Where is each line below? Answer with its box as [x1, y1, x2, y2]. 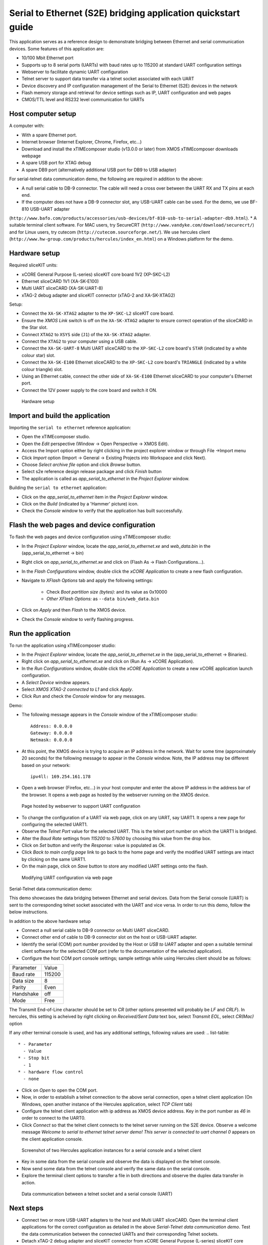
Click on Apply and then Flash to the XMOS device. [21, 607, 127, 613]
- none [23, 1076, 39, 1082]
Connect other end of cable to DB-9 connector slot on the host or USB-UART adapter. [21, 934, 198, 940]
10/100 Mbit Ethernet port [21, 55, 74, 61]
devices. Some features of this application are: [9, 45, 104, 52]
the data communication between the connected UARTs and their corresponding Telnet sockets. [21, 1231, 219, 1237]
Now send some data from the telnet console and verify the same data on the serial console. [21, 1165, 211, 1171]
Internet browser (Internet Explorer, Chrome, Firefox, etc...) [21, 139, 142, 145]
